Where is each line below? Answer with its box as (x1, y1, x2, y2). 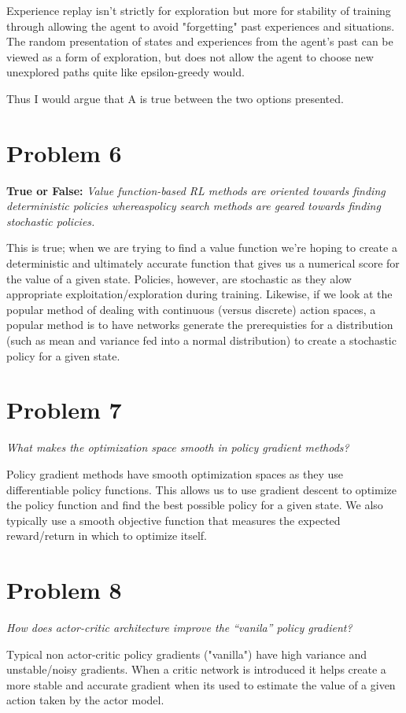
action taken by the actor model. (6, 692, 164, 708)
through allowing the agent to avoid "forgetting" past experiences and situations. (6, 17, 395, 34)
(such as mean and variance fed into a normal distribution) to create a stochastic (6, 332, 397, 349)
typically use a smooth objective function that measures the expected (6, 512, 341, 528)
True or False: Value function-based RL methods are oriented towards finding (6, 182, 386, 198)
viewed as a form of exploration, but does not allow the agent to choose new (6, 48, 374, 65)
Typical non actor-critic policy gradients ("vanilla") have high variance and (6, 645, 367, 662)
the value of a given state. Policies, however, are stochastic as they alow (6, 270, 352, 286)
